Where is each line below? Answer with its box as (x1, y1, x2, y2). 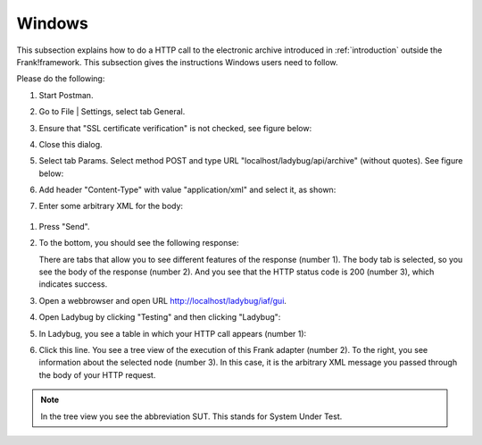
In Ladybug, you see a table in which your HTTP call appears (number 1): (38, 328, 307, 339)
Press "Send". (38, 221, 90, 231)
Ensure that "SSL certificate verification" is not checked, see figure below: (38, 122, 312, 133)
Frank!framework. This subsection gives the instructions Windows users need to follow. (16, 56, 338, 67)
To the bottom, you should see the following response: (38, 238, 240, 248)
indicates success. (38, 279, 108, 290)
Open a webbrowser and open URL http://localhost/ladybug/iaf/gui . (38, 295, 287, 306)
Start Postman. (38, 89, 94, 100)
